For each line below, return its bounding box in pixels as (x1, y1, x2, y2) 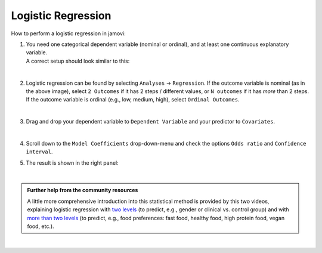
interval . (26, 148, 53, 155)
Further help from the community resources (27, 187, 138, 194)
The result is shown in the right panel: (26, 159, 119, 166)
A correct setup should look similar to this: (26, 57, 130, 64)
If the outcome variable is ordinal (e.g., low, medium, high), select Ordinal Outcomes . (26, 96, 240, 103)
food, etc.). (27, 223, 54, 230)
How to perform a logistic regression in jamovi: (11, 30, 126, 37)
